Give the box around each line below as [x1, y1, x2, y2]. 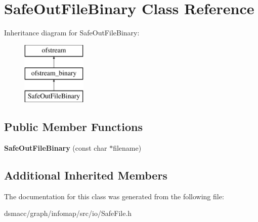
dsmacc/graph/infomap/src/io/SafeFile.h [4, 208, 132, 218]
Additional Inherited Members [4, 167, 167, 183]
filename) [113, 142, 142, 153]
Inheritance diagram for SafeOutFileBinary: [4, 27, 140, 38]
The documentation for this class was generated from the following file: [4, 191, 224, 201]
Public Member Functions [4, 119, 143, 135]
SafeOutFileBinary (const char [4, 142, 107, 153]
